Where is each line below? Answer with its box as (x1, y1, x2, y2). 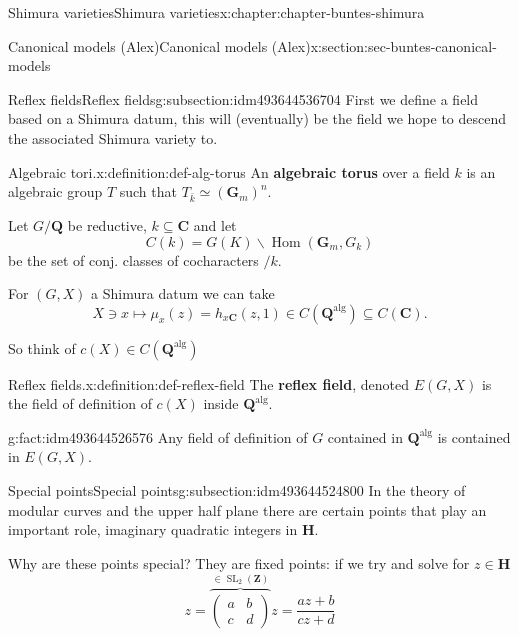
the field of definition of (8, 393, 152, 414)
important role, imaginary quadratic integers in (8, 519, 298, 540)
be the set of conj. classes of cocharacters (8, 249, 259, 270)
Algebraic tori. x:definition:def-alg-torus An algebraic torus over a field (8, 161, 450, 182)
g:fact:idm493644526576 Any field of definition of (8, 426, 308, 447)
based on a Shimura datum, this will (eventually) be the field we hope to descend (8, 108, 507, 129)
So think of (8, 337, 76, 358)
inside (203, 393, 239, 414)
